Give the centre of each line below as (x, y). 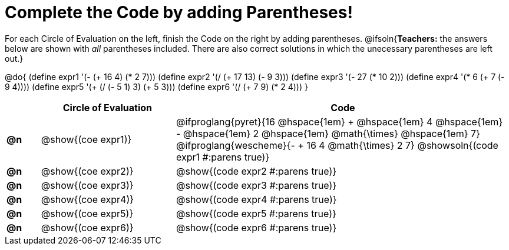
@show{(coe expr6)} (87, 227)
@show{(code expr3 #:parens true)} (256, 185)
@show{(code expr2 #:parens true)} (256, 171)
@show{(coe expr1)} (86, 139)
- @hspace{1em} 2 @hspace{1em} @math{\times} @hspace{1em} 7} (328, 133)
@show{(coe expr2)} (87, 171)
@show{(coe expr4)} (87, 199)
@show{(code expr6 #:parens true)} (256, 227)
